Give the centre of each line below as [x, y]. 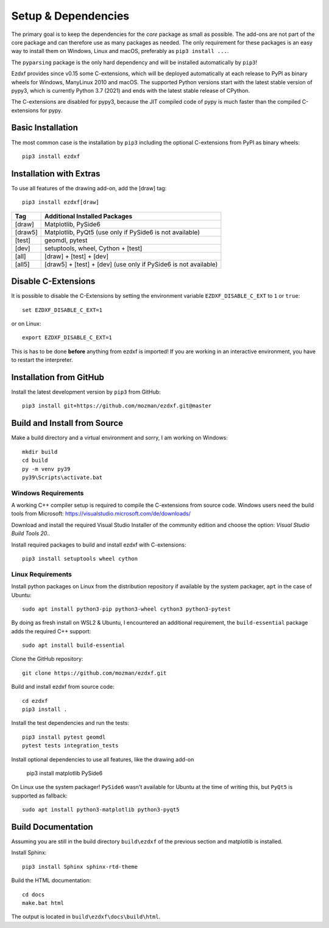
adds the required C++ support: [51, 631]
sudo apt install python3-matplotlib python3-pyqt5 [101, 810]
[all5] [22, 264]
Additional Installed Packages [89, 216]
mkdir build [40, 452]
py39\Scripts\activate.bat [62, 477]
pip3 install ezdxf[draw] [61, 202]
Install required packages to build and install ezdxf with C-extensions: [99, 545]
